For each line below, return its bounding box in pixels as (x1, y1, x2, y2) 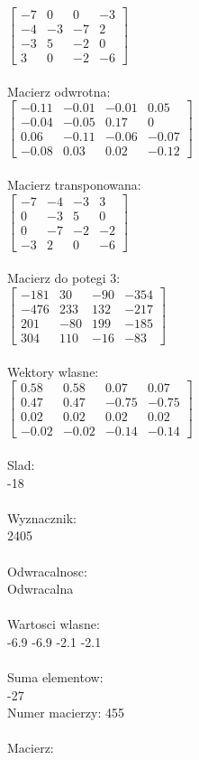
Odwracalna (7, 579, 74, 598)
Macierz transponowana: (7, 175, 141, 194)
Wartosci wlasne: (7, 615, 100, 633)
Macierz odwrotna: (7, 81, 111, 100)
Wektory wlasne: (7, 361, 99, 380)
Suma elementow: (7, 668, 104, 687)
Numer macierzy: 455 (7, 703, 124, 722)
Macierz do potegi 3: (7, 268, 121, 287)
